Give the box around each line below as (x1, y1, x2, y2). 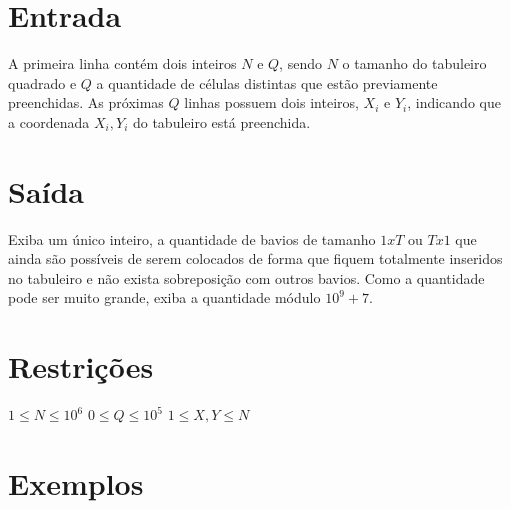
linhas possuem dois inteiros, (184, 92, 359, 113)
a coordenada (8, 111, 90, 132)
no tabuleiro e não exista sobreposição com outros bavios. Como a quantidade (8, 267, 485, 288)
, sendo (279, 53, 322, 74)
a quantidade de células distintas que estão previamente (96, 72, 438, 93)
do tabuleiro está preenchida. (132, 111, 311, 132)
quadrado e (8, 72, 77, 93)
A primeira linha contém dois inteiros (8, 53, 237, 74)
